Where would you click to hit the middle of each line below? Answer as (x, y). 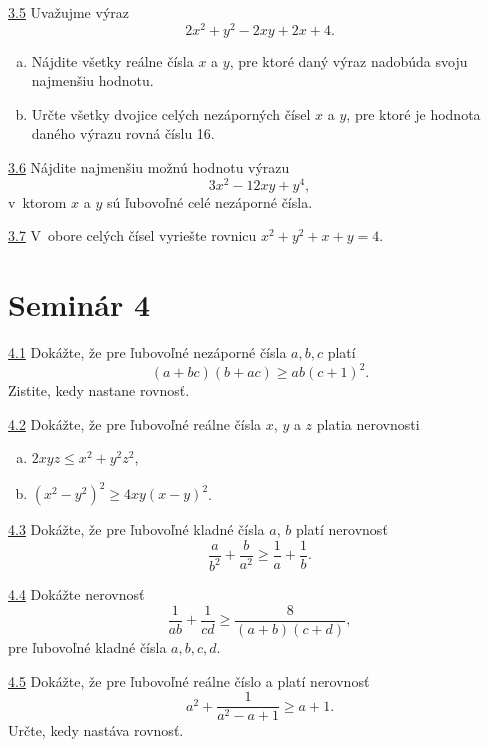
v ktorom (37, 201)
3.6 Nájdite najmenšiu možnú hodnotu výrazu (149, 167)
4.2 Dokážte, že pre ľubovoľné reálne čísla (135, 423)
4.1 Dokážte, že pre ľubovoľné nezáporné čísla (147, 352)
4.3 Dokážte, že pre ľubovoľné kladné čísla (136, 529)
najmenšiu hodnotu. (92, 80)
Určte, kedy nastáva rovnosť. (96, 730)
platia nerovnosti (368, 423)
